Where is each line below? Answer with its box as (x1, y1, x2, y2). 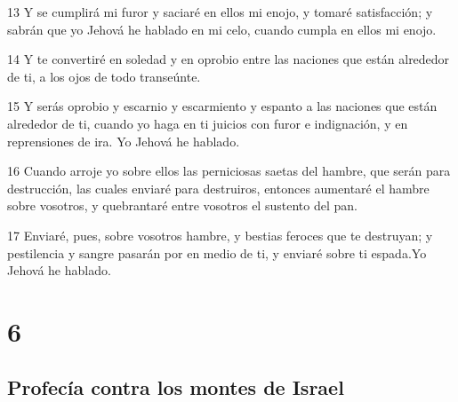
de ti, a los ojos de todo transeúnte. (7, 67, 201, 85)
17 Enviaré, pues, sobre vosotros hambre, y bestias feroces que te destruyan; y (7, 225, 433, 244)
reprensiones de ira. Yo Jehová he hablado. (7, 131, 240, 150)
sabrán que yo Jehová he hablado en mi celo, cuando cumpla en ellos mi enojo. (7, 20, 437, 38)
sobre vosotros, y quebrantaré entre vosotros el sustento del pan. (7, 196, 358, 215)
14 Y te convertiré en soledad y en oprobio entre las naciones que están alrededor (7, 50, 450, 68)
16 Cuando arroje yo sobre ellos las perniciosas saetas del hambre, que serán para (7, 162, 451, 180)
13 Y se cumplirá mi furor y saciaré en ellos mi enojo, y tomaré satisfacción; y (7, 3, 433, 20)
